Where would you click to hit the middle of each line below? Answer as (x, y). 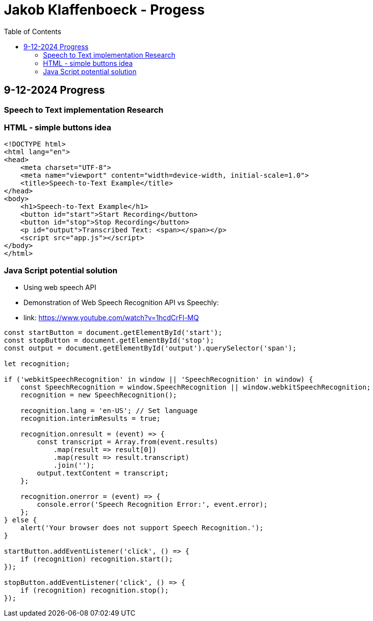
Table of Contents (33, 31)
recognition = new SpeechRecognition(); (99, 395)
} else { (21, 520)
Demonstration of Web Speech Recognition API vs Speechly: (121, 303)
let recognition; (37, 364)
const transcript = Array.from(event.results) (128, 442)
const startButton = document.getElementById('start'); (113, 333)
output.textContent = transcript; (103, 473)
